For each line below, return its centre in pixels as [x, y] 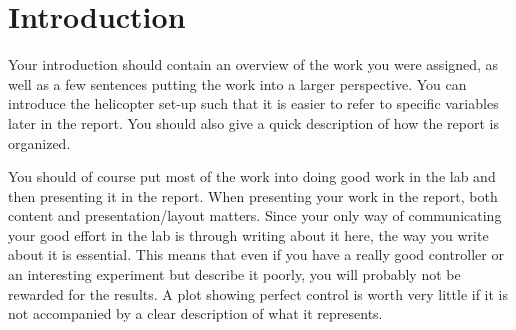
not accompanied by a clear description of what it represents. [195, 313]
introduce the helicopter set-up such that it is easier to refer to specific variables [253, 103]
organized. [39, 142]
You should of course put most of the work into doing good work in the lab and [252, 176]
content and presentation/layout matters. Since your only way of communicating [255, 215]
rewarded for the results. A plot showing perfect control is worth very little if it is [258, 293]
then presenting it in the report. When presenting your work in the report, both [253, 195]
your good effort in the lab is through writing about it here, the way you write [248, 234]
